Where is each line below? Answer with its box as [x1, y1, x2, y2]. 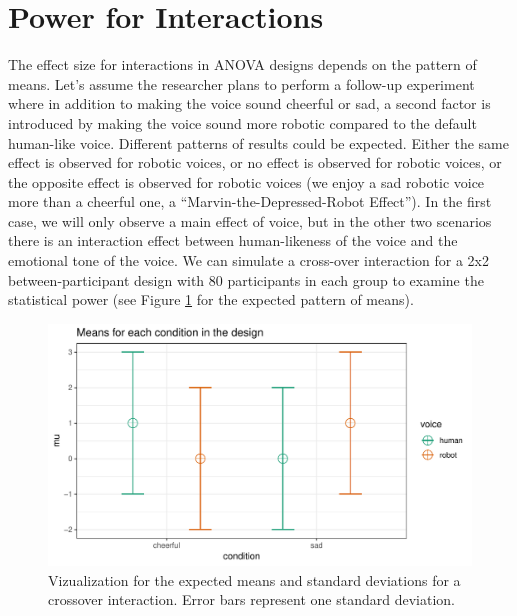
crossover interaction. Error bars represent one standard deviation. [48, 589, 455, 610]
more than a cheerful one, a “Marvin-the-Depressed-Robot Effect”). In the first [8, 191, 492, 212]
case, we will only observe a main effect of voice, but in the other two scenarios [8, 210, 492, 231]
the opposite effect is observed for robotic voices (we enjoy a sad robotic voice [8, 171, 485, 192]
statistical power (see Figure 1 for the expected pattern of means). [8, 289, 414, 310]
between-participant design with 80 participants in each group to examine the [8, 269, 484, 290]
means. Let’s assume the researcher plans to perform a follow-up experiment [8, 73, 475, 94]
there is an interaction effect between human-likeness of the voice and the [8, 230, 458, 251]
